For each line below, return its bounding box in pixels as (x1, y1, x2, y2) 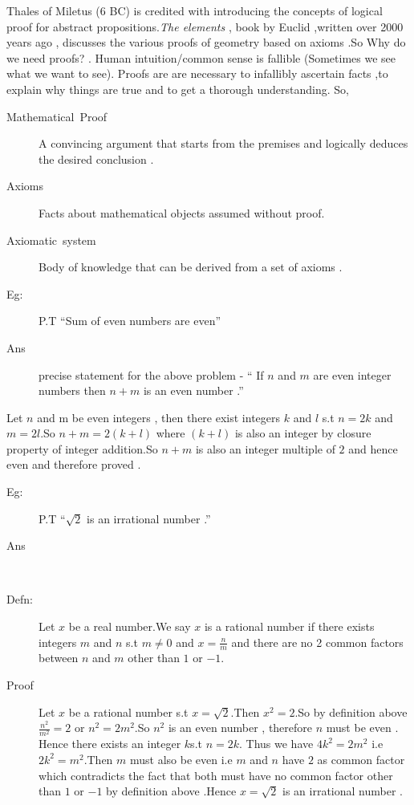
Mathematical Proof (6, 108, 108, 124)
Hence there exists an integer (39, 735, 181, 752)
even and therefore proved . (6, 456, 141, 473)
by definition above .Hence (106, 783, 237, 799)
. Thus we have (239, 735, 314, 752)
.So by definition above (294, 703, 408, 720)
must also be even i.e (130, 750, 233, 767)
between (39, 649, 79, 666)
